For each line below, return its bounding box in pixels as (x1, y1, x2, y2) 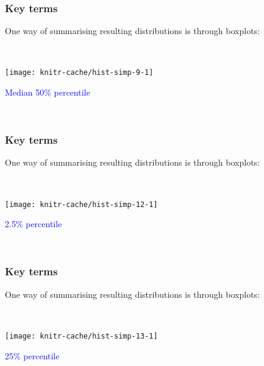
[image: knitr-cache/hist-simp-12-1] (5, 200, 158, 209)
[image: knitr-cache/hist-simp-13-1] (5, 331, 158, 340)
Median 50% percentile (5, 86, 90, 99)
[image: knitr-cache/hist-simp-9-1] (5, 68, 154, 77)
